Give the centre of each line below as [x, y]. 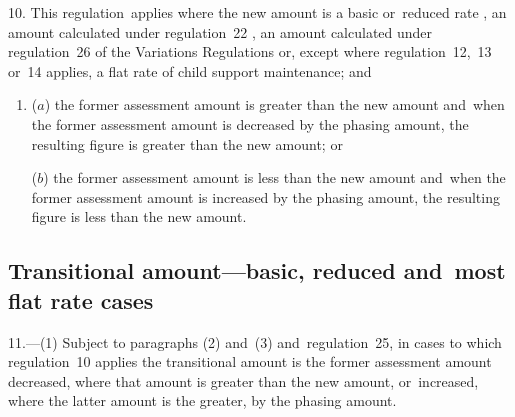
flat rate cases [81, 299]
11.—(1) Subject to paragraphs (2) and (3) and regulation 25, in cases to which [255, 341]
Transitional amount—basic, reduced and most [257, 270]
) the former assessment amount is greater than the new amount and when [274, 104]
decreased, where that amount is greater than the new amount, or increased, [243, 380]
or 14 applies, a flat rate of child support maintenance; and [190, 70]
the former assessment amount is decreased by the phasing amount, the [250, 123]
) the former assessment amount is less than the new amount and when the [274, 177]
